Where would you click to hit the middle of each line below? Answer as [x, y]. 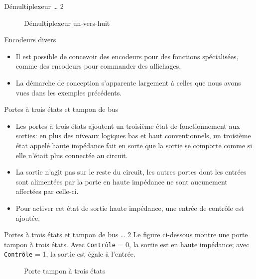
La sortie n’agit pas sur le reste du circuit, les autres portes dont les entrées [131, 172]
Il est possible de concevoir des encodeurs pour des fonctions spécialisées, [127, 56]
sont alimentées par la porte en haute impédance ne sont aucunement [122, 181]
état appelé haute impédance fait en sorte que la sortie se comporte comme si [134, 145]
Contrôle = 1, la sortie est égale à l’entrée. [70, 254]
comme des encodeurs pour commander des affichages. [98, 66]
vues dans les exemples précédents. [69, 92]
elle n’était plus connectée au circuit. [72, 155]
